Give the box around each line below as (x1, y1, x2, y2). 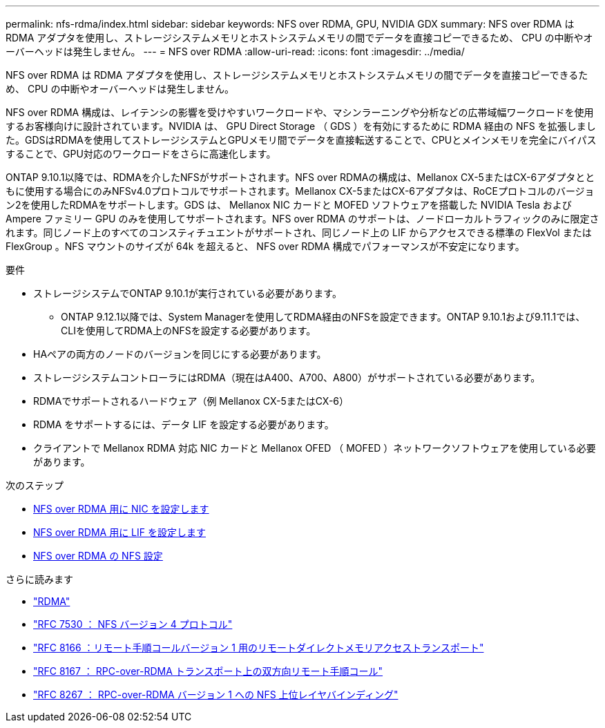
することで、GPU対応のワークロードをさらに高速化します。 (6, 148, 276, 160)
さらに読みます (6, 573, 73, 585)
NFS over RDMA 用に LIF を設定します (33, 526, 206, 538)
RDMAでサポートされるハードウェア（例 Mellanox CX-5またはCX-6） (33, 395, 349, 407)
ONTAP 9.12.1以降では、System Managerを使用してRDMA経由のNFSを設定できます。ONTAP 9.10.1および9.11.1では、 (61, 311, 586, 323)
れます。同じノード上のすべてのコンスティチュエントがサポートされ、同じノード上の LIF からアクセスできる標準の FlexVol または (6, 227, 592, 238)
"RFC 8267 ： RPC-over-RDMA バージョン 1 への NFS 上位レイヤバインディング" (33, 689, 398, 700)
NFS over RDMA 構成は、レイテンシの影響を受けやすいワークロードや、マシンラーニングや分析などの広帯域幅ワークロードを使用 (6, 106, 594, 118)
